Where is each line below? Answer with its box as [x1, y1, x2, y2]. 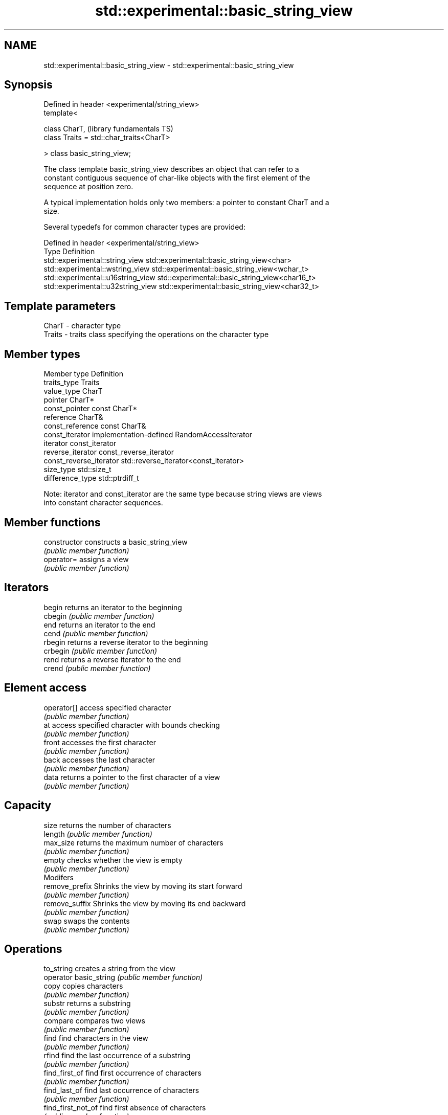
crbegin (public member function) [43, 646, 158, 655]
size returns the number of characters [43, 820, 171, 830]
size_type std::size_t [43, 465, 111, 474]
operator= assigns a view [43, 554, 129, 564]
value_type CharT [43, 387, 103, 396]
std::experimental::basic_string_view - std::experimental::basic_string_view [43, 60, 294, 70]
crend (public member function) [43, 663, 151, 673]
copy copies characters [43, 982, 123, 991]
